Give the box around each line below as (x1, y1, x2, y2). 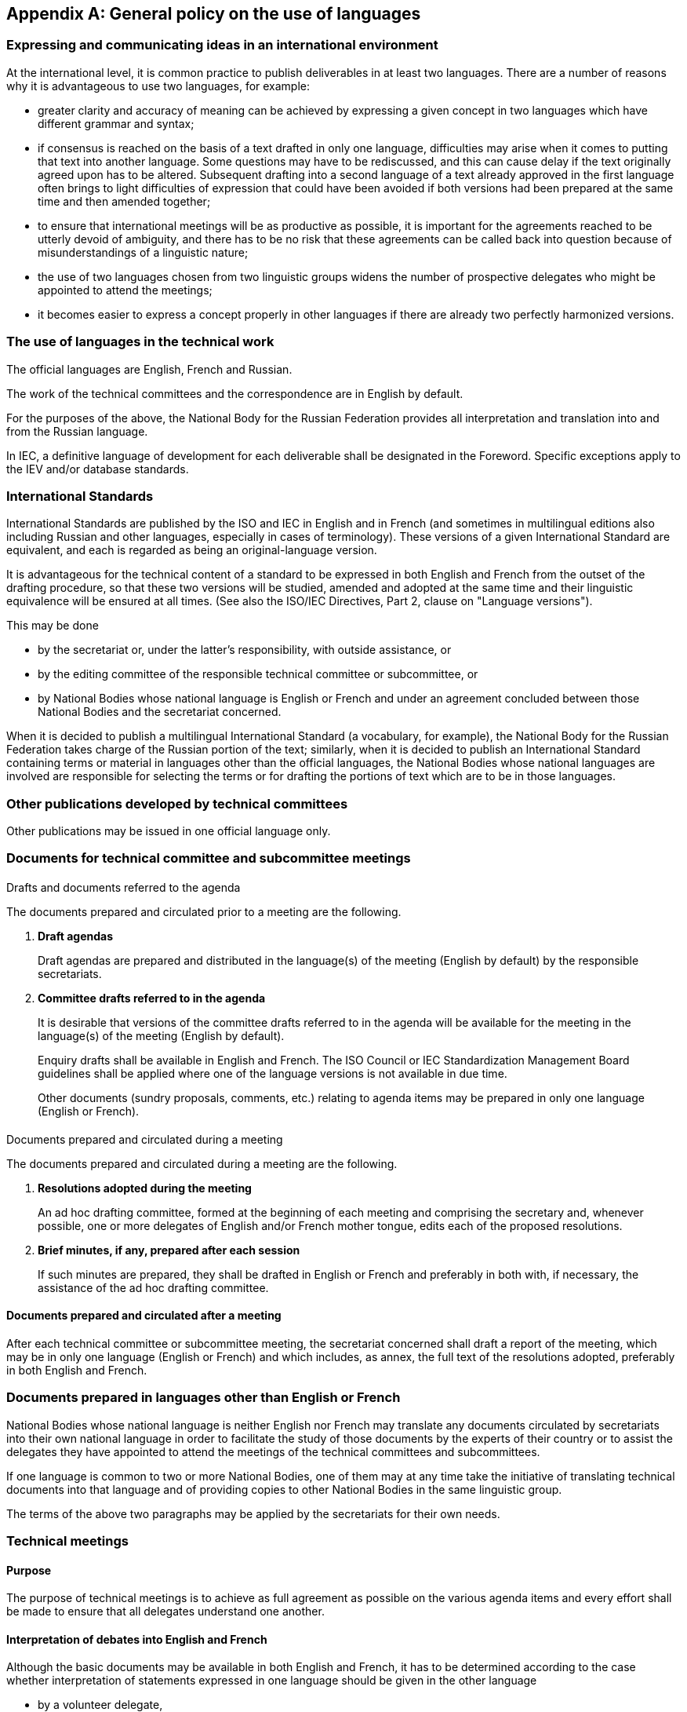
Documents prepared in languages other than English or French (6, 1389, 401, 1406)
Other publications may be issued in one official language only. (6, 824, 331, 838)
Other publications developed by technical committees (6, 795, 348, 812)
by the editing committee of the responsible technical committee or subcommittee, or (38, 667, 478, 681)
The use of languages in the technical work (6, 334, 274, 350)
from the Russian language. (6, 424, 148, 438)
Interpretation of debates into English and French (6, 1632, 267, 1646)
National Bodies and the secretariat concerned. (38, 705, 282, 719)
